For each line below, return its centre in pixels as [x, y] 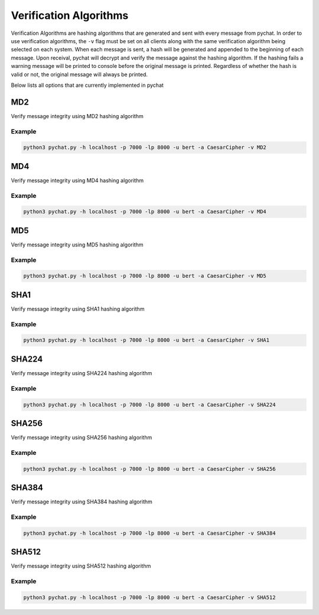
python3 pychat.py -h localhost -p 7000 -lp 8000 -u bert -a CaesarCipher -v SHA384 [149, 533]
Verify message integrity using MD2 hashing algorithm [77, 116]
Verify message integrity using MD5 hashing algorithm [77, 245]
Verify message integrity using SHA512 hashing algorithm [81, 566]
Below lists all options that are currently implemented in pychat [87, 85]
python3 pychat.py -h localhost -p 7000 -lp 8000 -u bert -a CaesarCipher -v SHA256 [149, 469]
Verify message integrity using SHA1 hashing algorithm [78, 309]
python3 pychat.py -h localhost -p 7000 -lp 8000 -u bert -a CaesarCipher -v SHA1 [147, 340]
